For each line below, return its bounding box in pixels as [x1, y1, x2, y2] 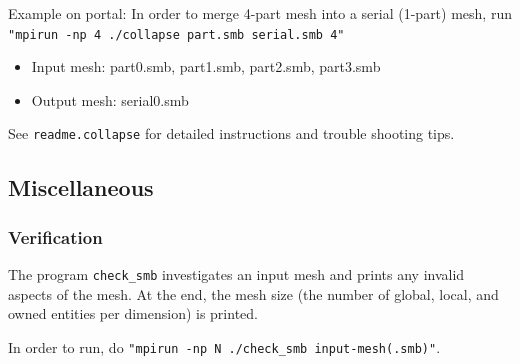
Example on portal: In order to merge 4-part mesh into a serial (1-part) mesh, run [8, 3, 512, 23]
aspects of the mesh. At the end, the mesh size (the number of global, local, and [8, 283, 499, 304]
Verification [8, 224, 103, 249]
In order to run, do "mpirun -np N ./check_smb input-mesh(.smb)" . [8, 336, 441, 357]
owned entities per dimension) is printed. [8, 303, 258, 324]
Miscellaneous [8, 172, 154, 203]
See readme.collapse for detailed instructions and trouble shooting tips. [8, 123, 455, 144]
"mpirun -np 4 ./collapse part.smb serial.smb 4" [8, 27, 345, 42]
